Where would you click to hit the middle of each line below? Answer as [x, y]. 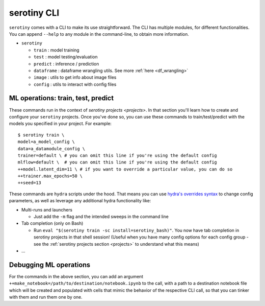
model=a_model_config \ [46, 142]
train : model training [56, 50]
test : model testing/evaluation [66, 57]
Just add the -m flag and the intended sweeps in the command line [101, 217]
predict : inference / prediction [66, 64]
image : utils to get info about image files [75, 77]
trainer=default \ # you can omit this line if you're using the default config [118, 155]
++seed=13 [29, 183]
